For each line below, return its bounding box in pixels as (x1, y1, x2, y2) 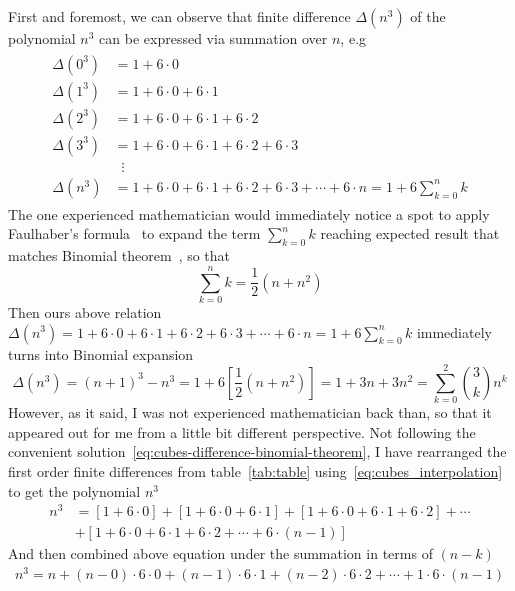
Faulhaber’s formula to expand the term (8, 223, 261, 244)
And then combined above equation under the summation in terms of (8, 543, 433, 564)
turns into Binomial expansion (8, 343, 194, 364)
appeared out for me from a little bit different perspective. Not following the (8, 421, 476, 442)
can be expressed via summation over (99, 28, 328, 48)
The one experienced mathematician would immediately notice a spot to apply (8, 203, 490, 224)
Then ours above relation (8, 301, 162, 322)
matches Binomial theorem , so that (8, 245, 231, 266)
